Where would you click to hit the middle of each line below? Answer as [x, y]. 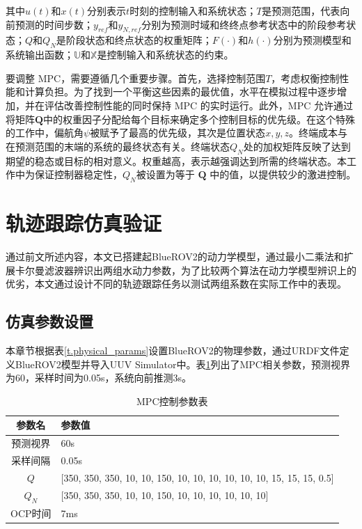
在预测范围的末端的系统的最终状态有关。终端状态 [118, 146]
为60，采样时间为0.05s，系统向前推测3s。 [99, 378]
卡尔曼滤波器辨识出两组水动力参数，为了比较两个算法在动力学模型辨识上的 [186, 270]
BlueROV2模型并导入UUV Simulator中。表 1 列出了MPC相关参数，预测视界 [182, 364]
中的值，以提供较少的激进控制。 [283, 174]
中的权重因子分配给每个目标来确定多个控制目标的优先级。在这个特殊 [199, 119]
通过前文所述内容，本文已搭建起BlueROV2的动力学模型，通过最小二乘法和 [175, 256]
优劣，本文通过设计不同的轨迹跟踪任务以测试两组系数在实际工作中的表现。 [176, 284]
